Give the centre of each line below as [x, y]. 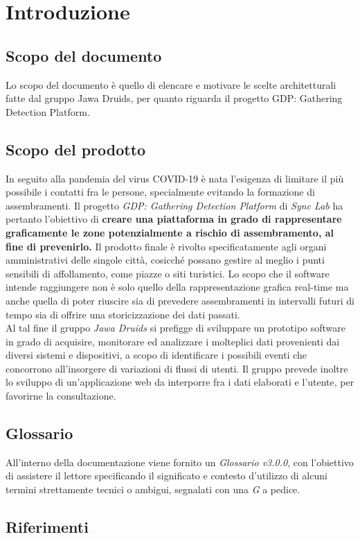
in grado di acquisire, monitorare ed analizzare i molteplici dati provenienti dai [173, 341]
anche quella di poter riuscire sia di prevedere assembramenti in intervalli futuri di [180, 300]
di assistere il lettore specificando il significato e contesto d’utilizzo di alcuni [166, 476]
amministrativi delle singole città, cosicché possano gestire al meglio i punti [165, 260]
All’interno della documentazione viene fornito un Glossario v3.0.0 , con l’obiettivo [180, 462]
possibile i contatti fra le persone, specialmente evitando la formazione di [160, 192]
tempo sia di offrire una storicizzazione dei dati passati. [123, 314]
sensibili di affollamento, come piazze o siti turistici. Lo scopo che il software [168, 273]
